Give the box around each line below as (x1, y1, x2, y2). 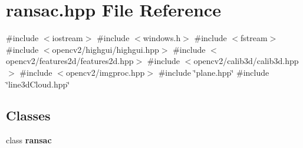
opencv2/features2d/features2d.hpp (6, 55, 134, 67)
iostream (52, 32, 83, 44)
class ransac (6, 134, 52, 146)
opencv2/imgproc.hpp (65, 66, 145, 78)
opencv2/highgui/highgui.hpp (52, 43, 159, 55)
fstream (241, 32, 268, 44)
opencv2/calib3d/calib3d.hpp (193, 55, 299, 67)
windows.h (143, 32, 181, 44)
